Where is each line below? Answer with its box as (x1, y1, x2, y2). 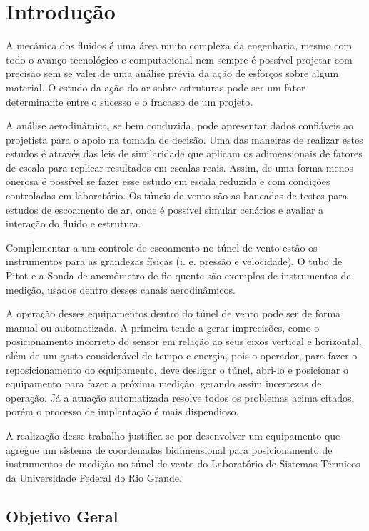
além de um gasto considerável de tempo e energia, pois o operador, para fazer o (6, 348, 358, 362)
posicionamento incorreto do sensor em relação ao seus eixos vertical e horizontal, (6, 334, 362, 349)
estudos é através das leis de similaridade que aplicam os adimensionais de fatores (6, 146, 363, 161)
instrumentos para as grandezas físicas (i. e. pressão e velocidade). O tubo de (6, 254, 343, 269)
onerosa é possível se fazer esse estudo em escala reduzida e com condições (6, 174, 330, 189)
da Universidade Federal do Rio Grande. (6, 470, 182, 485)
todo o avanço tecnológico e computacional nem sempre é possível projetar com (6, 51, 353, 66)
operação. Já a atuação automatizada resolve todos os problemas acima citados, (6, 389, 355, 405)
